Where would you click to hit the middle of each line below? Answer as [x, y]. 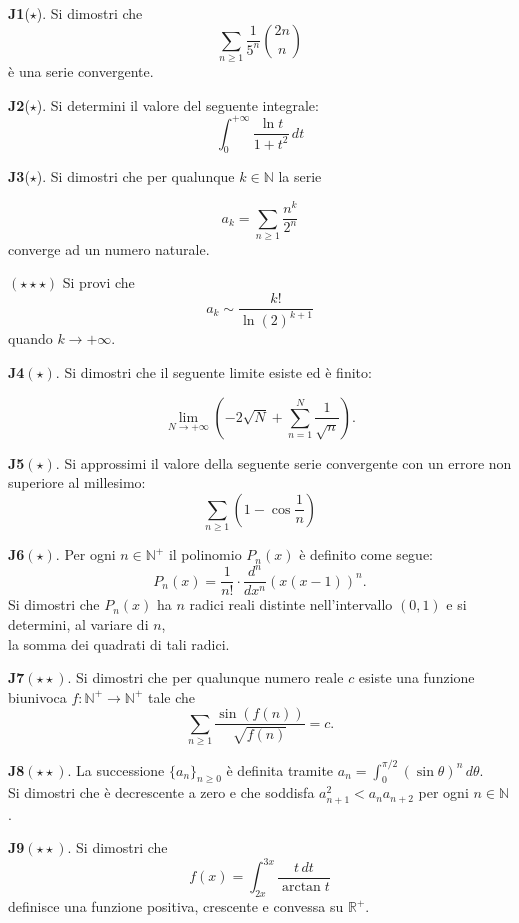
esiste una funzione [416, 677]
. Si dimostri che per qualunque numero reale [205, 677]
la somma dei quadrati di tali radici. [119, 643]
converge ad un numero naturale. [109, 248]
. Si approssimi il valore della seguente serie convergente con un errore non [283, 462]
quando [30, 338]
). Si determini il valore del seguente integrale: [177, 104]
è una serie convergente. [81, 70]
